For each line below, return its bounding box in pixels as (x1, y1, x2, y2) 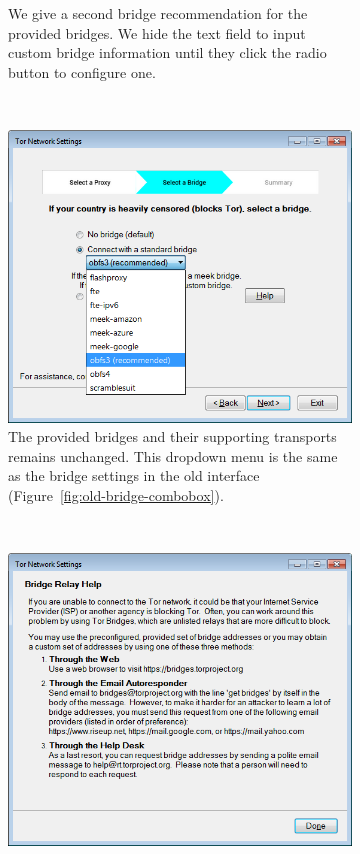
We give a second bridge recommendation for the (8, 3, 308, 23)
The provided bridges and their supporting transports (8, 426, 337, 447)
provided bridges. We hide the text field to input (8, 22, 306, 43)
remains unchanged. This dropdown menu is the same (8, 445, 338, 466)
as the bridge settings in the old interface (8, 465, 260, 486)
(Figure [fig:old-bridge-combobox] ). (8, 484, 224, 505)
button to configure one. (8, 61, 156, 82)
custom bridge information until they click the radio (8, 42, 327, 63)
